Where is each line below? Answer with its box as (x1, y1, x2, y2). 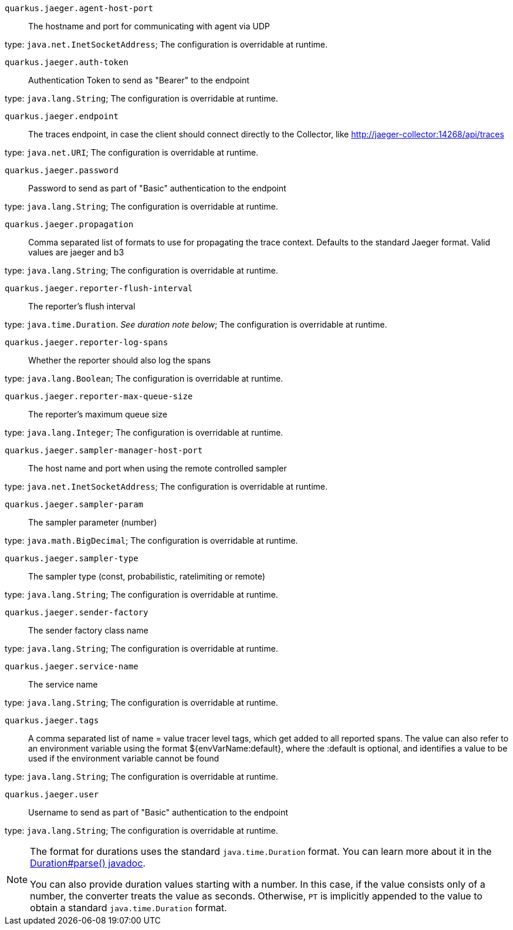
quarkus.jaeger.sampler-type (5, 554, 139, 563)
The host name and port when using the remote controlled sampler (28, 463, 287, 473)
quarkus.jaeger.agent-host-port (5, 4, 153, 13)
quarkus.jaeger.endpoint (5, 112, 119, 121)
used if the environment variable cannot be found (28, 753, 220, 763)
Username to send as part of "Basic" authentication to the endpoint (28, 807, 288, 817)
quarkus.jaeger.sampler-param (5, 500, 144, 509)
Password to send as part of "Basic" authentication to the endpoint (28, 183, 286, 193)
